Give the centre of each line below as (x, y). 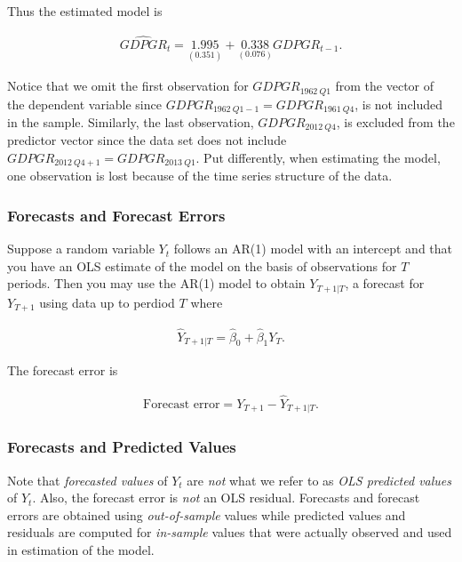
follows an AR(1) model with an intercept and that (313, 249)
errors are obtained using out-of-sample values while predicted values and (207, 514)
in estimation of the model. (81, 549)
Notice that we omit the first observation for (128, 86)
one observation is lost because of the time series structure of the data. (200, 176)
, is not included (399, 104)
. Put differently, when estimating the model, (318, 158)
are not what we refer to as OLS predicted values (319, 480)
